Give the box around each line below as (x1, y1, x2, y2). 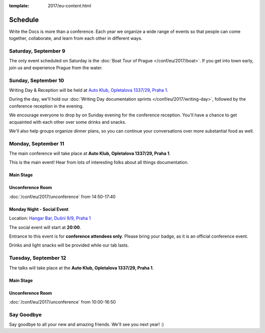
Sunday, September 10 (9, 77, 64, 83)
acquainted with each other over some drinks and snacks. (9, 119, 127, 125)
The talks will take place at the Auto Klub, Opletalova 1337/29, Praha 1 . (9, 265, 154, 271)
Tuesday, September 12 (9, 254, 66, 261)
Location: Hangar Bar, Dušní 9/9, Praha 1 (9, 215, 91, 221)
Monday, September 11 (9, 140, 65, 147)
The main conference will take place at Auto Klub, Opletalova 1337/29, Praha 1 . (9, 150, 171, 157)
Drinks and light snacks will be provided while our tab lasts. (9, 242, 130, 248)
